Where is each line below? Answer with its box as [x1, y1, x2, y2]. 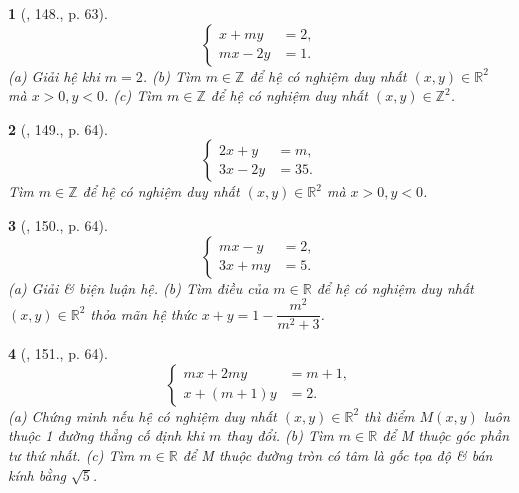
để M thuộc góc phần [382, 425, 510, 446]
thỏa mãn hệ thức [90, 303, 197, 324]
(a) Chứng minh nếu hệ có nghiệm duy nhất [8, 405, 277, 426]
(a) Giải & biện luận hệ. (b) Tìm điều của [8, 277, 269, 298]
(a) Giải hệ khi [8, 65, 100, 86]
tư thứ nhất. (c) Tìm [8, 445, 135, 466]
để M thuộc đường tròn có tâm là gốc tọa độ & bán [182, 445, 493, 466]
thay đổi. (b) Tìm [226, 425, 334, 446]
